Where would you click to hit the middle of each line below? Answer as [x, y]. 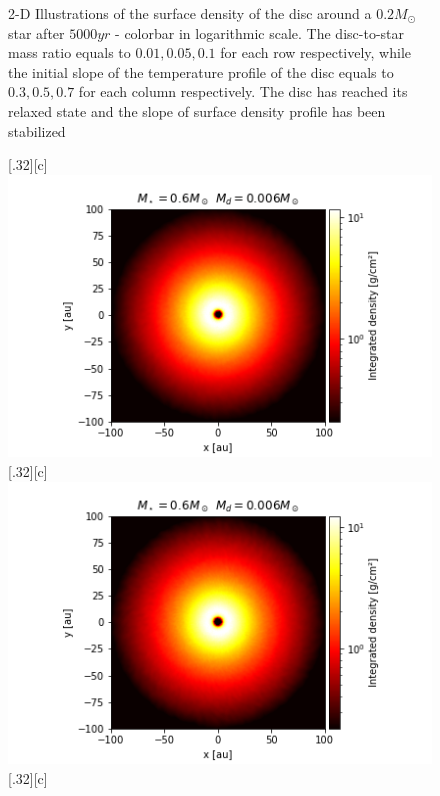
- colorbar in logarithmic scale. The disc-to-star [260, 32]
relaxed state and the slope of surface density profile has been [197, 110]
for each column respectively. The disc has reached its [243, 91]
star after [36, 32]
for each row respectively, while [316, 52]
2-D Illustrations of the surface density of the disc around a [190, 13]
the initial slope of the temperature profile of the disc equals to [201, 71]
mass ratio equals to [69, 52]
